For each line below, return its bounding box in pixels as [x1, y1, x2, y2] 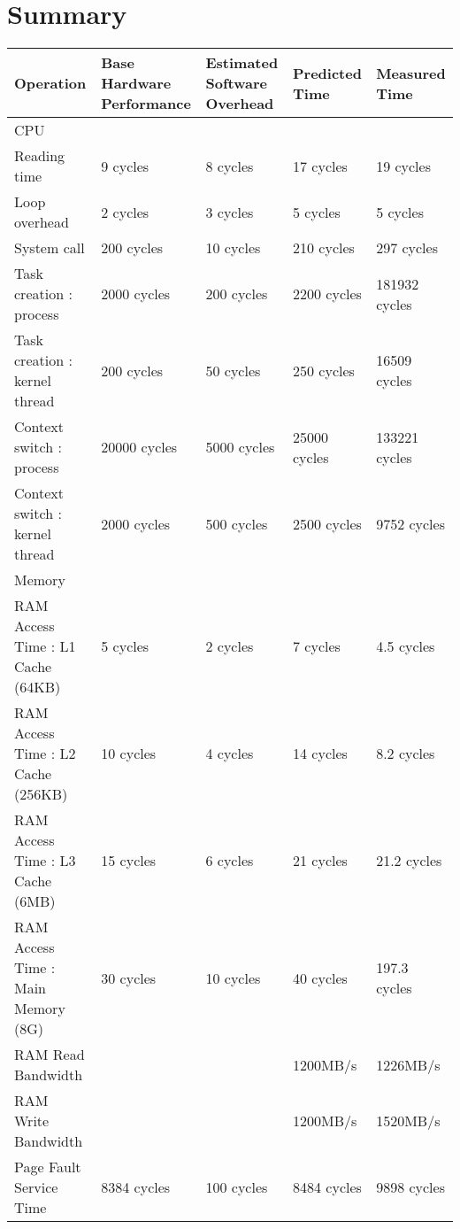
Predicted [293, 62, 362, 83]
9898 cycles [376, 1177, 445, 1198]
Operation [14, 73, 87, 94]
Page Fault [14, 1156, 81, 1178]
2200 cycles [293, 283, 362, 305]
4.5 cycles [376, 636, 435, 657]
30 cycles [101, 967, 157, 988]
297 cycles [376, 237, 438, 259]
